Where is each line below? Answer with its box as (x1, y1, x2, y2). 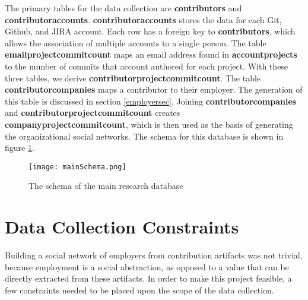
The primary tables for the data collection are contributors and (5, 2, 242, 14)
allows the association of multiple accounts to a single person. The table (5, 36, 266, 49)
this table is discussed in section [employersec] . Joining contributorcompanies (5, 94, 297, 107)
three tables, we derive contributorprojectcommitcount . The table (5, 71, 261, 84)
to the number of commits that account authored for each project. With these (5, 59, 288, 72)
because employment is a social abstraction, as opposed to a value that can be (5, 260, 289, 273)
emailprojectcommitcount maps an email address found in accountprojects (5, 48, 297, 61)
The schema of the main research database (28, 179, 183, 192)
